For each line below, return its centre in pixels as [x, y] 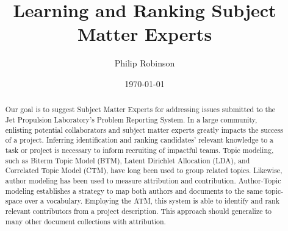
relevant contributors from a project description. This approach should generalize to [139, 211]
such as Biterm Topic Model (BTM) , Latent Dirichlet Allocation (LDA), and [128, 160]
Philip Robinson [145, 63]
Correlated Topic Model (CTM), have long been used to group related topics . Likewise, [144, 170]
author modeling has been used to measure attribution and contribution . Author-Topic [143, 180]
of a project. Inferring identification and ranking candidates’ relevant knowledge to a [139, 140]
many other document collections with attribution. [85, 221]
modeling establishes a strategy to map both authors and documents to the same [134, 190]
